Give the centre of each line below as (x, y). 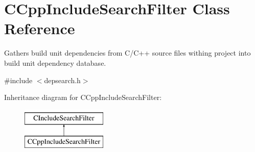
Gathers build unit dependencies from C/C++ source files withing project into (127, 53)
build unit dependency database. (55, 62)
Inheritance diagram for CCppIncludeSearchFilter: (83, 97)
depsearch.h (62, 80)
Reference (40, 28)
